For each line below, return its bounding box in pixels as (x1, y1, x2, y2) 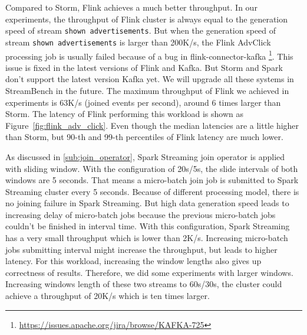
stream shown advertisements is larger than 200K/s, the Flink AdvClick (5, 35, 271, 48)
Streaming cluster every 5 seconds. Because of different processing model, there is (5, 185, 299, 197)
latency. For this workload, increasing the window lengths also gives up (5, 255, 262, 267)
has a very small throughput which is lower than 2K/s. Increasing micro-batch (5, 232, 288, 244)
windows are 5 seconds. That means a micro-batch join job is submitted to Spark (5, 174, 299, 186)
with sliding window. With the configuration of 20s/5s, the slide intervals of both (5, 162, 298, 174)
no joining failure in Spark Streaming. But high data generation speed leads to (5, 197, 289, 209)
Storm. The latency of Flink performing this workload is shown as (5, 108, 243, 120)
